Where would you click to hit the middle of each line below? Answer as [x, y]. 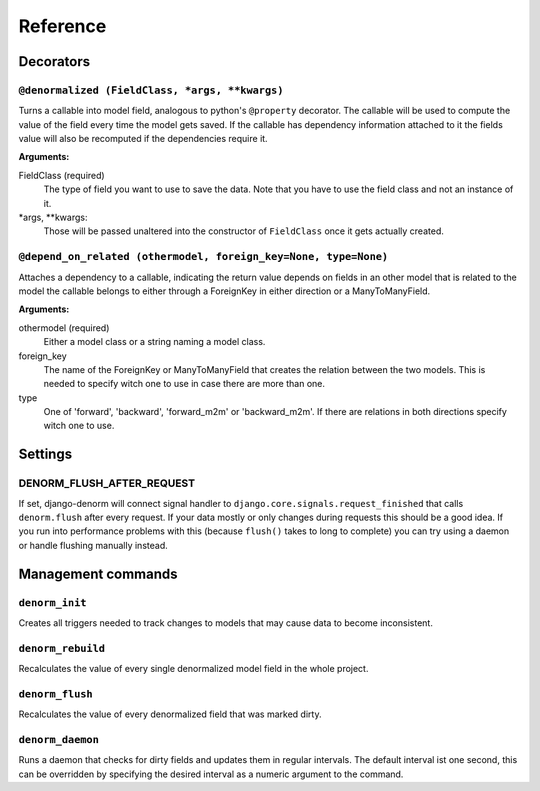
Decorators [54, 61]
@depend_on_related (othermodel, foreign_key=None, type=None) [203, 257]
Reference [62, 26]
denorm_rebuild [61, 648]
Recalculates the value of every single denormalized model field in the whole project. [193, 669]
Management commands [98, 573]
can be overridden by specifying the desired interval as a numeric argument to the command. [211, 774]
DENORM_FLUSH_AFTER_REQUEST [106, 483]
